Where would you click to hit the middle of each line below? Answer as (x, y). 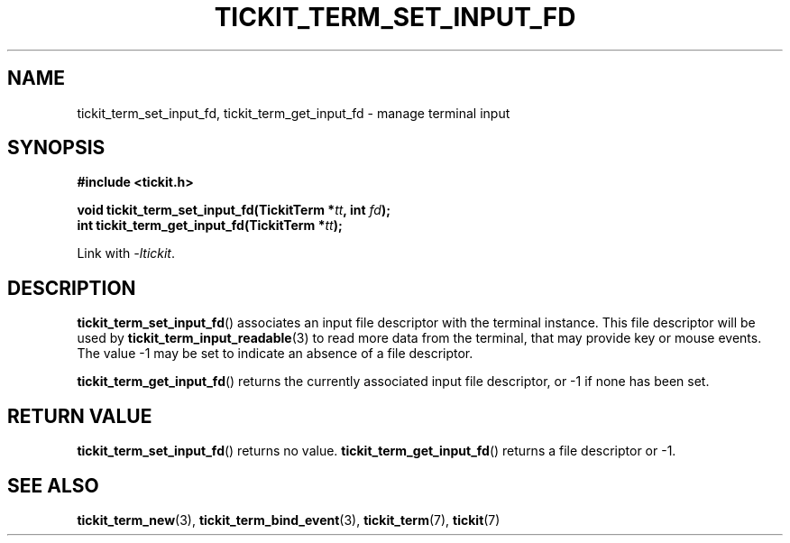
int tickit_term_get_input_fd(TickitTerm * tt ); (210, 225)
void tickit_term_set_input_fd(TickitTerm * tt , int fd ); (234, 210)
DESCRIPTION (72, 288)
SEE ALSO (53, 485)
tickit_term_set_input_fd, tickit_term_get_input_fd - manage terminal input (294, 113)
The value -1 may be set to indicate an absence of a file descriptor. (275, 354)
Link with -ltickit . (126, 253)
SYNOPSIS (56, 148)
